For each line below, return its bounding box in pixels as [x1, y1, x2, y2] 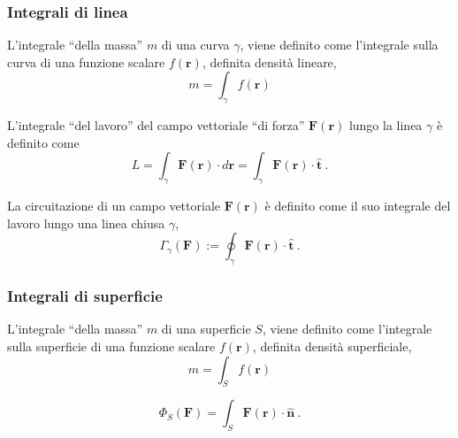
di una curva [161, 35, 230, 54]
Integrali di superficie [7, 285, 163, 307]
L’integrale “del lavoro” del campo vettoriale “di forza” [7, 116, 305, 134]
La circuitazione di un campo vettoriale [7, 196, 220, 215]
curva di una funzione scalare [7, 52, 165, 71]
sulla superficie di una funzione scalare [7, 336, 216, 355]
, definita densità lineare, [202, 52, 337, 71]
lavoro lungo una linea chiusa [7, 213, 165, 232]
